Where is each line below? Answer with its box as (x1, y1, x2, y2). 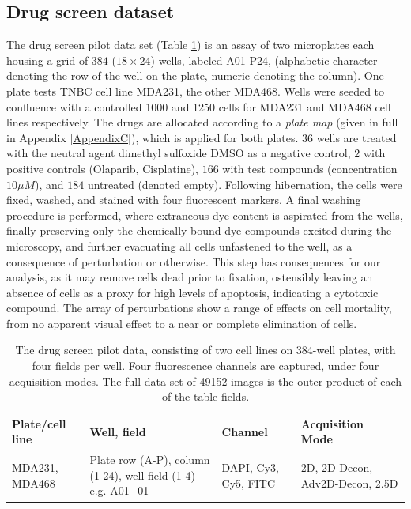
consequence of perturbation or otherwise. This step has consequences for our (6, 253, 381, 270)
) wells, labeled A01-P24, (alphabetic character (150, 51, 378, 68)
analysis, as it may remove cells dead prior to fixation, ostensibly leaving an (6, 269, 373, 285)
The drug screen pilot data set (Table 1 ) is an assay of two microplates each (6, 36, 375, 53)
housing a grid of (6, 51, 89, 68)
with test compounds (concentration (222, 160, 398, 176)
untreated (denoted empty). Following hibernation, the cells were (87, 175, 402, 192)
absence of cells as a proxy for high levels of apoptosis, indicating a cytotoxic (6, 284, 379, 300)
